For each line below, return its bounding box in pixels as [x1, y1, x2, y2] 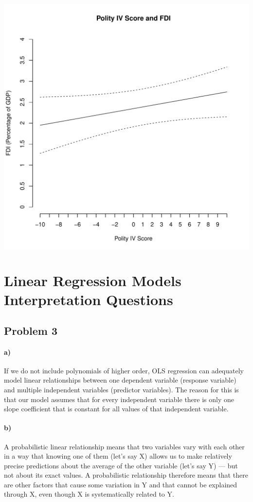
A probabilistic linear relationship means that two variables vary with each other [4, 441, 245, 451]
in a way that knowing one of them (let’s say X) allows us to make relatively [4, 451, 232, 461]
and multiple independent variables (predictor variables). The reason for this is [4, 384, 239, 394]
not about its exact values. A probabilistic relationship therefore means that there [4, 470, 248, 480]
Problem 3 [4, 323, 57, 338]
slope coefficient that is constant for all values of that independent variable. [4, 404, 229, 414]
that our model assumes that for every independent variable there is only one [4, 394, 235, 404]
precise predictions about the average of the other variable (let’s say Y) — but [4, 460, 238, 470]
